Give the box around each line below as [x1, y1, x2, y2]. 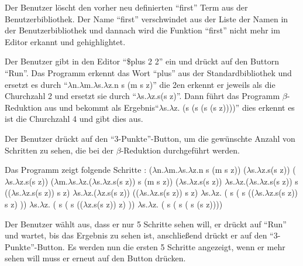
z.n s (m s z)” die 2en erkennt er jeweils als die [108, 78, 276, 90]
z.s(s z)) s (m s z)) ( [107, 175, 179, 187]
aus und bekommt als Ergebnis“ [44, 101, 159, 113]
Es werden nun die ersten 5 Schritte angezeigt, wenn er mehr [67, 240, 285, 253]
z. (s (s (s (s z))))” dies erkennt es [174, 101, 295, 113]
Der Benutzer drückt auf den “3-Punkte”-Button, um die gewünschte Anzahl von [5, 132, 295, 144]
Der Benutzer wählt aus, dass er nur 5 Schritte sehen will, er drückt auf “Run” [5, 217, 287, 230]
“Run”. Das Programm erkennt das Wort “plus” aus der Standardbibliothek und [5, 66, 292, 79]
